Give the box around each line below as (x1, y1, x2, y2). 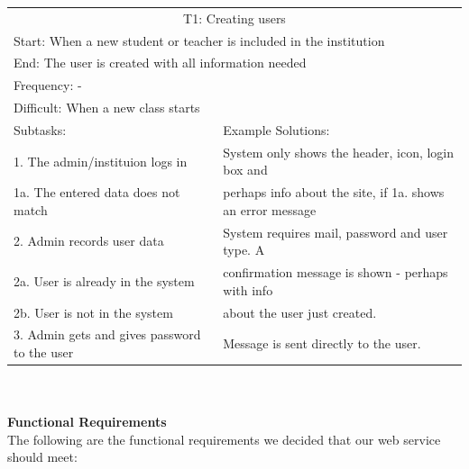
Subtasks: (14, 120, 67, 139)
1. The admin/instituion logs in (14, 151, 188, 170)
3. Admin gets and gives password (14, 325, 201, 344)
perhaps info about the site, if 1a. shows (223, 183, 445, 202)
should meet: (7, 447, 78, 466)
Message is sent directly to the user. (223, 334, 421, 353)
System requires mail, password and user (223, 222, 448, 241)
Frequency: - (14, 76, 82, 95)
